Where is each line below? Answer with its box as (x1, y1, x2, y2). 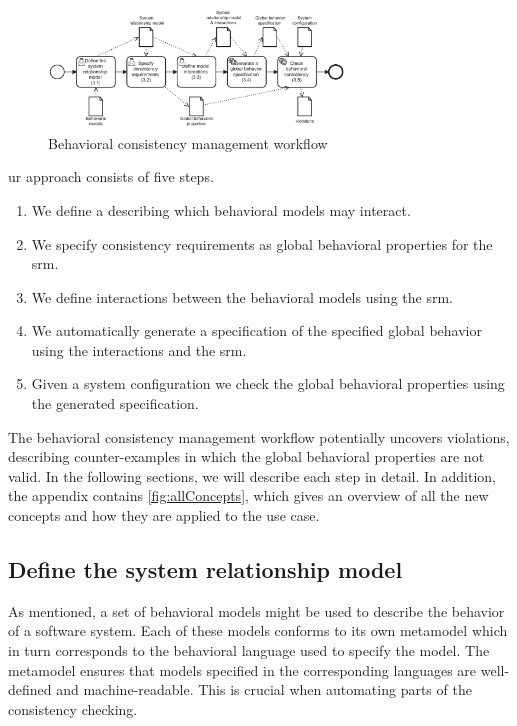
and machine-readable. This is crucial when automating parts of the (56, 679, 472, 700)
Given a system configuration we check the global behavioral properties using (31, 373, 505, 394)
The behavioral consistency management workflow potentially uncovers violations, (8, 426, 510, 447)
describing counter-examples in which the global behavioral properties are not (8, 446, 485, 467)
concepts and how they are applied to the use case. (8, 505, 320, 526)
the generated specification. (31, 393, 199, 414)
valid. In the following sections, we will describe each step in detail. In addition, (8, 465, 497, 486)
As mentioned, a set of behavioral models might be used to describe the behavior (8, 600, 505, 621)
